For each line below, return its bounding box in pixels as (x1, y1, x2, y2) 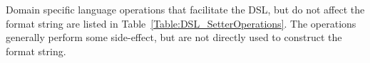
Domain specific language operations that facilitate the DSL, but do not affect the (6, 2, 365, 16)
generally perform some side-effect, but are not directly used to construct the (6, 30, 342, 45)
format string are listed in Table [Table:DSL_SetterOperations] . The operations (6, 16, 356, 30)
